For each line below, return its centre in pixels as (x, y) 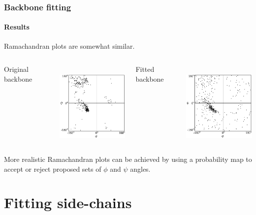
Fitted (145, 69)
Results (17, 27)
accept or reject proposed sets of (53, 169)
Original (16, 69)
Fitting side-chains (68, 202)
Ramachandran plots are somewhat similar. (69, 46)
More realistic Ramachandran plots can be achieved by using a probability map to (128, 159)
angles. (140, 169)
